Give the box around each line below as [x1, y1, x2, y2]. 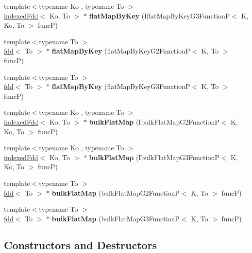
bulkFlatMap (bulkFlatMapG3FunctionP [51, 213, 180, 223]
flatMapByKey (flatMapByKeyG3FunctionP [51, 81, 190, 91]
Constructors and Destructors [4, 237, 157, 252]
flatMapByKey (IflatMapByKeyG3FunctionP [89, 10, 230, 20]
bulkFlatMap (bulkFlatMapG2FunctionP [51, 187, 180, 198]
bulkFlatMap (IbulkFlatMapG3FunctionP [89, 152, 219, 162]
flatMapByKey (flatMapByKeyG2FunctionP [51, 46, 190, 56]
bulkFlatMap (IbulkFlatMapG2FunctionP [89, 116, 219, 126]
